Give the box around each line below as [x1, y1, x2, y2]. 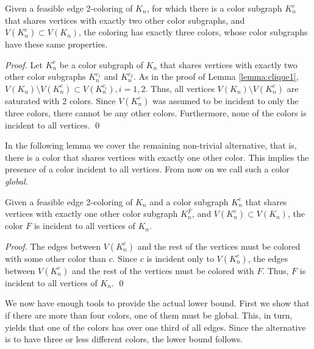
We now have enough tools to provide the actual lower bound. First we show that [5, 297, 310, 309]
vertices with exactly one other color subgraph [5, 207, 178, 220]
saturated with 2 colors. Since [5, 94, 116, 107]
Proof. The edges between [5, 239, 101, 252]
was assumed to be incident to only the [152, 94, 299, 107]
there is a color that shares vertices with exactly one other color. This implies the [5, 150, 309, 163]
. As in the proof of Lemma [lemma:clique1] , [134, 70, 299, 83]
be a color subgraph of [59, 58, 143, 71]
